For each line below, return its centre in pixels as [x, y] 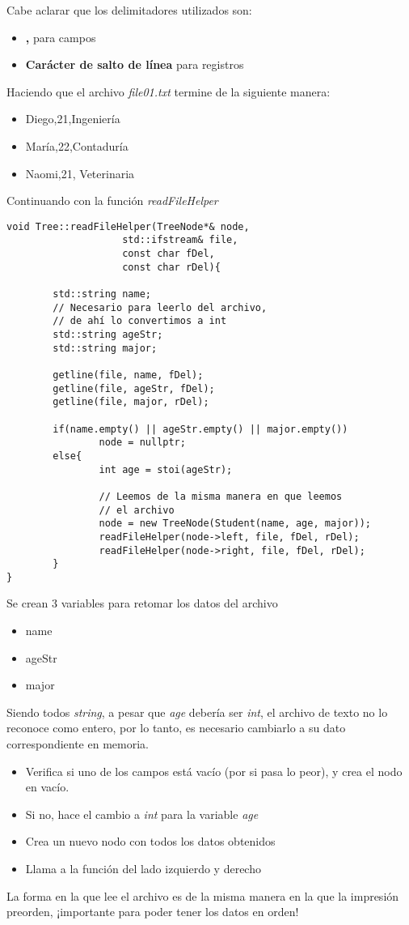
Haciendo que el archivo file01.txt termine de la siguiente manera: [169, 91]
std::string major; [105, 348]
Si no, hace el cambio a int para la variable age [142, 814]
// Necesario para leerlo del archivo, [160, 307]
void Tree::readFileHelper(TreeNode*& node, [128, 226]
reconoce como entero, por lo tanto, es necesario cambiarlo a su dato [176, 728]
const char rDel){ [171, 267]
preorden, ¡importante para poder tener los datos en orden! [153, 912]
